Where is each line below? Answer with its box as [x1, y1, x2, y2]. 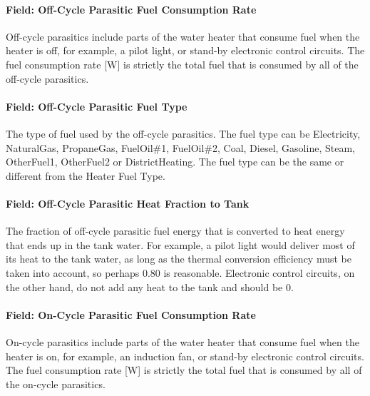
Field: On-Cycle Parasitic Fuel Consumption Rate [6, 307, 256, 322]
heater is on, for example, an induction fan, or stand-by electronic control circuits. [6, 348, 364, 363]
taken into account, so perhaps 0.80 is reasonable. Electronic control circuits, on [6, 265, 355, 280]
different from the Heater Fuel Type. [6, 168, 165, 183]
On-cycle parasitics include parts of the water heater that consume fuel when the [6, 334, 359, 349]
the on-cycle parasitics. [6, 376, 106, 391]
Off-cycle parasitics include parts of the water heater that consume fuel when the [6, 29, 360, 44]
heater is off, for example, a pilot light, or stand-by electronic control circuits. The [6, 43, 365, 58]
